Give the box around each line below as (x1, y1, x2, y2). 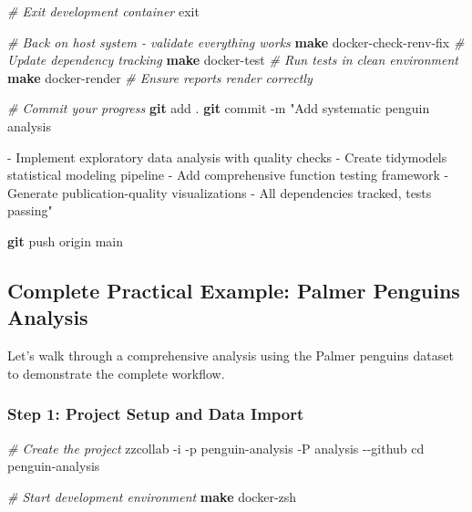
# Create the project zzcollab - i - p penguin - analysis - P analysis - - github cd (7, 438, 425, 457)
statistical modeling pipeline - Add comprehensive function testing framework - (7, 165, 449, 184)
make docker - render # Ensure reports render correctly (7, 68, 313, 87)
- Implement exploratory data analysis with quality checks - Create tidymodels (7, 147, 447, 166)
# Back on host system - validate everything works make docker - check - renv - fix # (7, 32, 465, 51)
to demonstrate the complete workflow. (7, 363, 225, 382)
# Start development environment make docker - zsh (7, 486, 297, 506)
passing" (7, 201, 53, 220)
